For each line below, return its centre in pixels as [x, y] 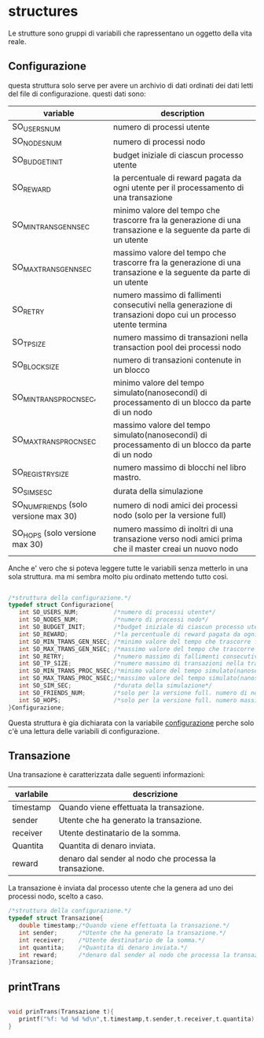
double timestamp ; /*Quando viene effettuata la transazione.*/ [124, 926]
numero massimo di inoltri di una [173, 529]
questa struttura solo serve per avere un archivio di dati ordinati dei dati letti [131, 85]
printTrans [34, 986]
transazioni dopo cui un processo [175, 315]
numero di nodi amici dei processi [175, 505]
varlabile [31, 794]
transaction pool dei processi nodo [177, 348]
